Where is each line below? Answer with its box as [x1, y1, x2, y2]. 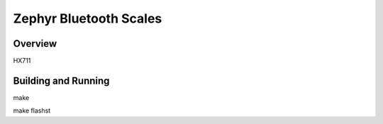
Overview [13, 38, 57, 50]
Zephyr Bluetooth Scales [13, 11, 162, 26]
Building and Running [13, 74, 110, 86]
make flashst [13, 106, 51, 115]
